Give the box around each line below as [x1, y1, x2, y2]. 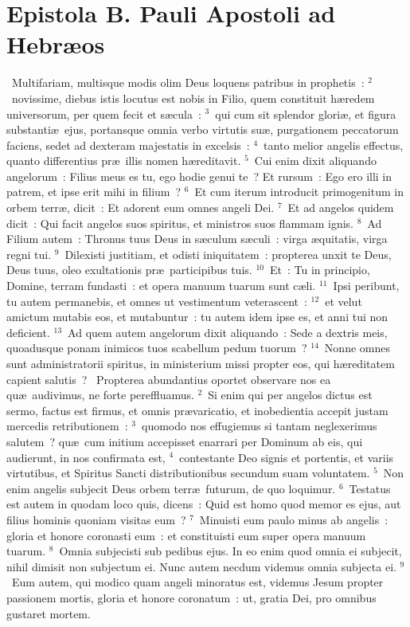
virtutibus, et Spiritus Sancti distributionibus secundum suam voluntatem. [6, 464, 370, 481]
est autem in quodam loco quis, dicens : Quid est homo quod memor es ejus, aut [6, 496, 401, 512]
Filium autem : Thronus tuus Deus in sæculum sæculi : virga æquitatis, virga [6, 230, 388, 247]
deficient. [6, 323, 50, 340]
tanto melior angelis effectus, [264, 136, 404, 153]
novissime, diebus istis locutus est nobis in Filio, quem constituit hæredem [11, 89, 375, 106]
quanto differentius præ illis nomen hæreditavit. [6, 152, 241, 169]
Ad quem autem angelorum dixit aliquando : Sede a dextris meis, [68, 323, 388, 340]
